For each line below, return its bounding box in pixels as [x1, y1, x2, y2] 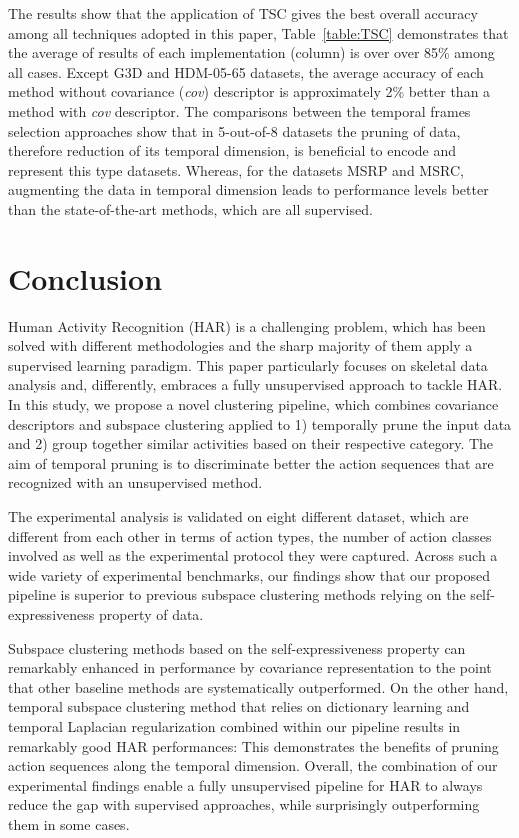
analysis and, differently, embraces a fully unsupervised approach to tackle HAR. [8, 374, 503, 395]
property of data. [98, 603, 204, 624]
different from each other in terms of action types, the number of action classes [8, 525, 492, 546]
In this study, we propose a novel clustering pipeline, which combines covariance [8, 394, 499, 415]
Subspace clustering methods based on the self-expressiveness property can [8, 637, 466, 658]
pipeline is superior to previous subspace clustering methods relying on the [8, 584, 466, 605]
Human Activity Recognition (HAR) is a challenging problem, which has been [8, 315, 486, 336]
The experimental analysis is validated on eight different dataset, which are [8, 506, 469, 526]
